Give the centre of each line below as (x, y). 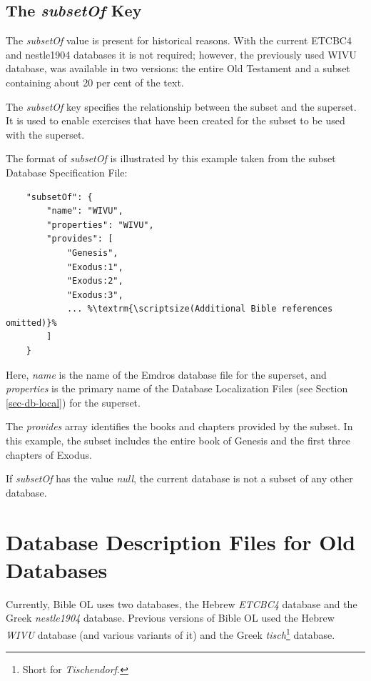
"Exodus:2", (95, 281)
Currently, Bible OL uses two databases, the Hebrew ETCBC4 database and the (182, 603)
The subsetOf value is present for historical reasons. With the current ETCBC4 (179, 40)
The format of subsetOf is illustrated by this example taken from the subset (171, 158)
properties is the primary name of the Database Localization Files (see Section (177, 388)
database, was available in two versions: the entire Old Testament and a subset (178, 68)
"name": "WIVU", (85, 211)
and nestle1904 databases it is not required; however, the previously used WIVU (181, 54)
